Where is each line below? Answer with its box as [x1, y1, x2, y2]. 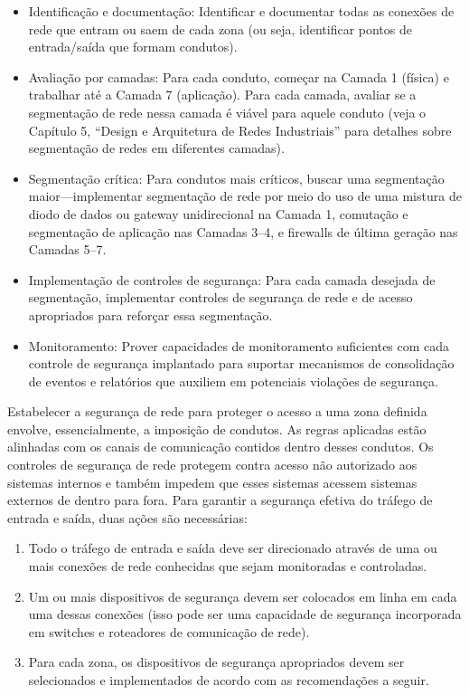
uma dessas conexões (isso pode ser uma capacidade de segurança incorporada [28, 605, 462, 624]
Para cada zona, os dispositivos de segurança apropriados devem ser [28, 652, 405, 671]
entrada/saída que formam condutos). [28, 37, 238, 56]
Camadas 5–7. [28, 240, 107, 259]
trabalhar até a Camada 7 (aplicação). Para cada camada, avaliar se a [28, 85, 417, 104]
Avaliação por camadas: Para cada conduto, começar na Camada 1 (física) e [28, 67, 449, 86]
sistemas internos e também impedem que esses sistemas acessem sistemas [7, 472, 417, 491]
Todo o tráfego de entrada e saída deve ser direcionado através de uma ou [28, 538, 437, 557]
